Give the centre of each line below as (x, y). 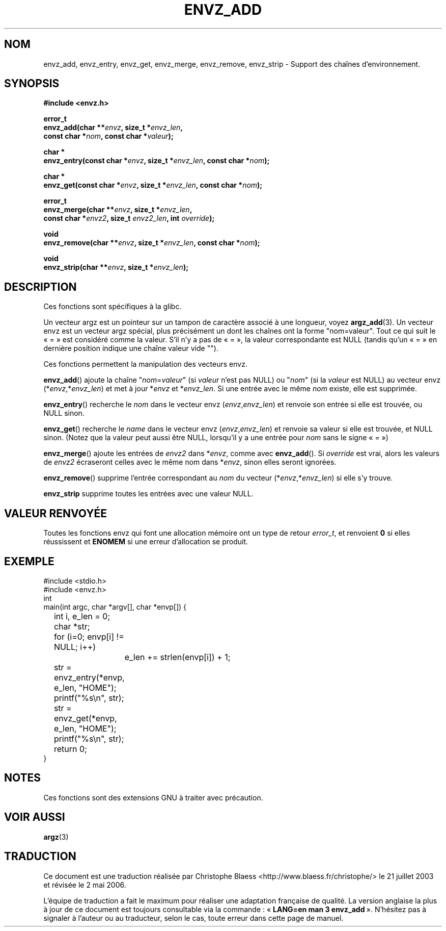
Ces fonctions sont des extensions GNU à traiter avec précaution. (153, 797)
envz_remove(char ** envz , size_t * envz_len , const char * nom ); (152, 243)
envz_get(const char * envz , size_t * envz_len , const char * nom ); (153, 185)
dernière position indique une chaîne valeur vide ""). (131, 348)
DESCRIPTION (40, 287)
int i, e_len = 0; (82, 616)
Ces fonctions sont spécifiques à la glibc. (113, 307)
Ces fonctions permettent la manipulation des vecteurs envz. (145, 364)
